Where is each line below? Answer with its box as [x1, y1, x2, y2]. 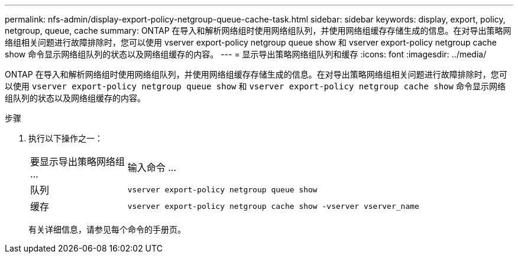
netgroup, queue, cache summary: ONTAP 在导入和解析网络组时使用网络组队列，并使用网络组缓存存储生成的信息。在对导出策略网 [5, 25, 511, 36]
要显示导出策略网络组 [30, 156, 125, 167]
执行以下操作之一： [28, 133, 103, 143]
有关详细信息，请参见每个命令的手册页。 [28, 224, 186, 234]
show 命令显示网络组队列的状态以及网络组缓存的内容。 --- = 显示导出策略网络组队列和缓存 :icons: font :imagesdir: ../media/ [5, 49, 487, 59]
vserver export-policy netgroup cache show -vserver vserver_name [127, 201, 419, 211]
